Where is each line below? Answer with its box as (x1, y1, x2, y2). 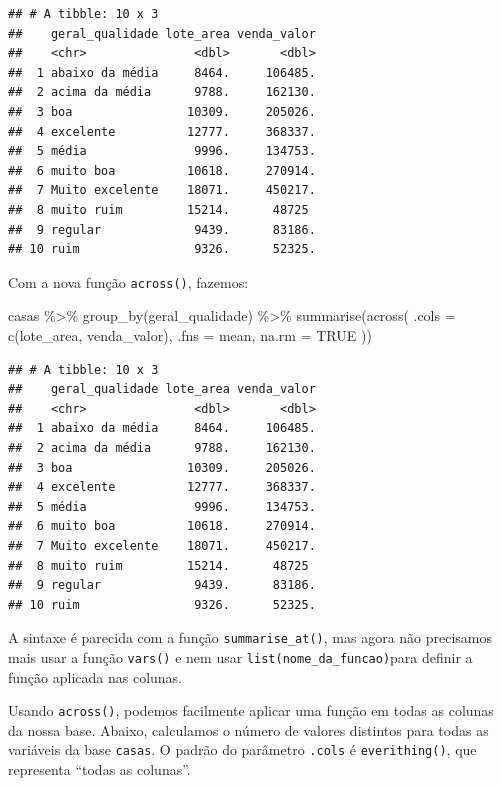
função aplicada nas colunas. (8, 666, 183, 687)
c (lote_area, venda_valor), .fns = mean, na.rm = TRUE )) (8, 324, 372, 345)
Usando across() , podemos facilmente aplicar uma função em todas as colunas (8, 700, 494, 721)
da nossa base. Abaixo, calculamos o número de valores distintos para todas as (8, 719, 489, 740)
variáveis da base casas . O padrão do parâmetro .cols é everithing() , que (8, 739, 477, 760)
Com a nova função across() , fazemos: (8, 271, 249, 292)
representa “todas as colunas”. (8, 759, 191, 780)
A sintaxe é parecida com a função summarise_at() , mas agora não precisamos (8, 627, 493, 648)
